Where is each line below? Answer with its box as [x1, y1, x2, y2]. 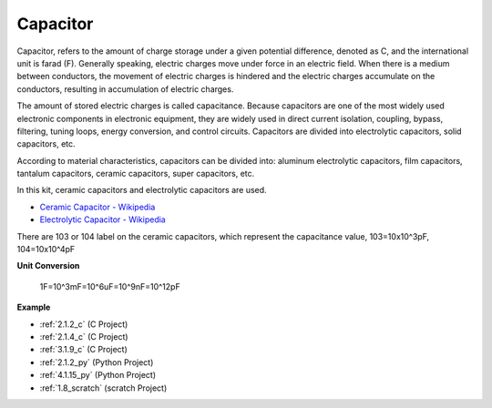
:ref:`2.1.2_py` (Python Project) [39, 356, 154, 368]
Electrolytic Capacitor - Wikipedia [39, 214, 166, 225]
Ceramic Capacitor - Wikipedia [39, 201, 156, 212]
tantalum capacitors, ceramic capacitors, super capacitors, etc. [16, 168, 255, 179]
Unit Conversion [16, 260, 80, 271]
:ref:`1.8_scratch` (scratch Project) [39, 382, 168, 393]
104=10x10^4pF [16, 244, 76, 255]
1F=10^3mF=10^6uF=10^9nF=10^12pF [39, 280, 181, 291]
